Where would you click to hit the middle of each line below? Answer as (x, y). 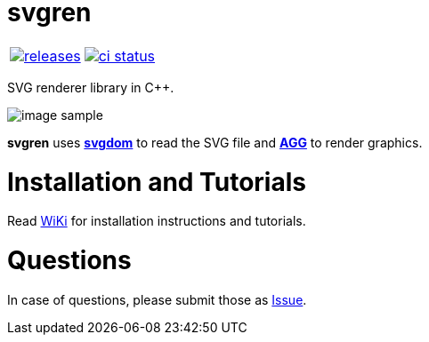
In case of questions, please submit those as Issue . (157, 299)
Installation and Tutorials (157, 182)
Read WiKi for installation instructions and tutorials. (157, 221)
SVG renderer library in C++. (91, 87)
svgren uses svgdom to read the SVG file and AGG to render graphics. (215, 142)
